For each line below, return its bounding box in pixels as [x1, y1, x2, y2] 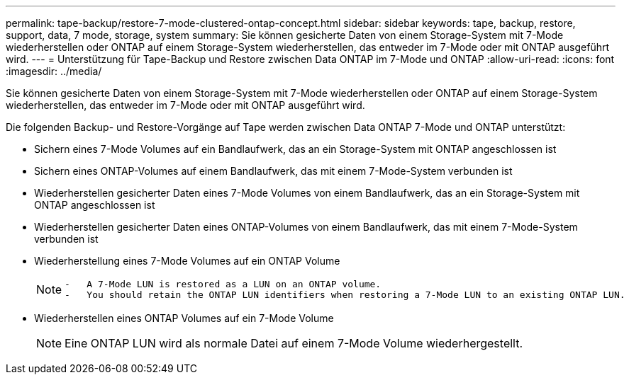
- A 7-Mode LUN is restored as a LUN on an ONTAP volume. [65, 279, 382, 289]
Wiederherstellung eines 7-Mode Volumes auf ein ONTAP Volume [34, 255, 340, 267]
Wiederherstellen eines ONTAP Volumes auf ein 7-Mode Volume [34, 312, 334, 324]
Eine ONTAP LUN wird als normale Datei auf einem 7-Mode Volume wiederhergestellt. [65, 336, 523, 350]
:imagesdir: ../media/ [6, 65, 102, 77]
